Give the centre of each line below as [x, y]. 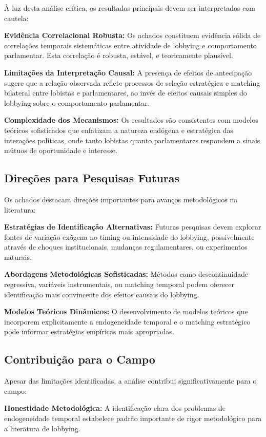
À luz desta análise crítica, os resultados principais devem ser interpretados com [130, 8]
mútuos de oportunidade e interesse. [61, 150]
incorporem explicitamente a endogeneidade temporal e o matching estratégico [127, 321]
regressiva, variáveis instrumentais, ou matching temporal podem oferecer [119, 284]
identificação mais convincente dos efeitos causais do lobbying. [102, 294]
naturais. [18, 256]
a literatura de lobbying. [42, 428]
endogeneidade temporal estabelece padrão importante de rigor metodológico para [133, 418]
